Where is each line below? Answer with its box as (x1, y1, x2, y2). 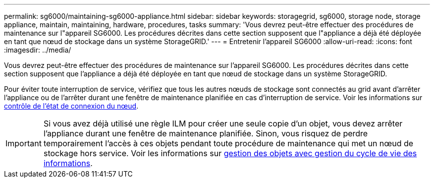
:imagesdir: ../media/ (4, 46, 71, 54)
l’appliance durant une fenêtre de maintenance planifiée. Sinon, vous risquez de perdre (43, 128, 368, 138)
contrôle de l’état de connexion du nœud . (4, 102, 139, 110)
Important (5, 138, 42, 148)
